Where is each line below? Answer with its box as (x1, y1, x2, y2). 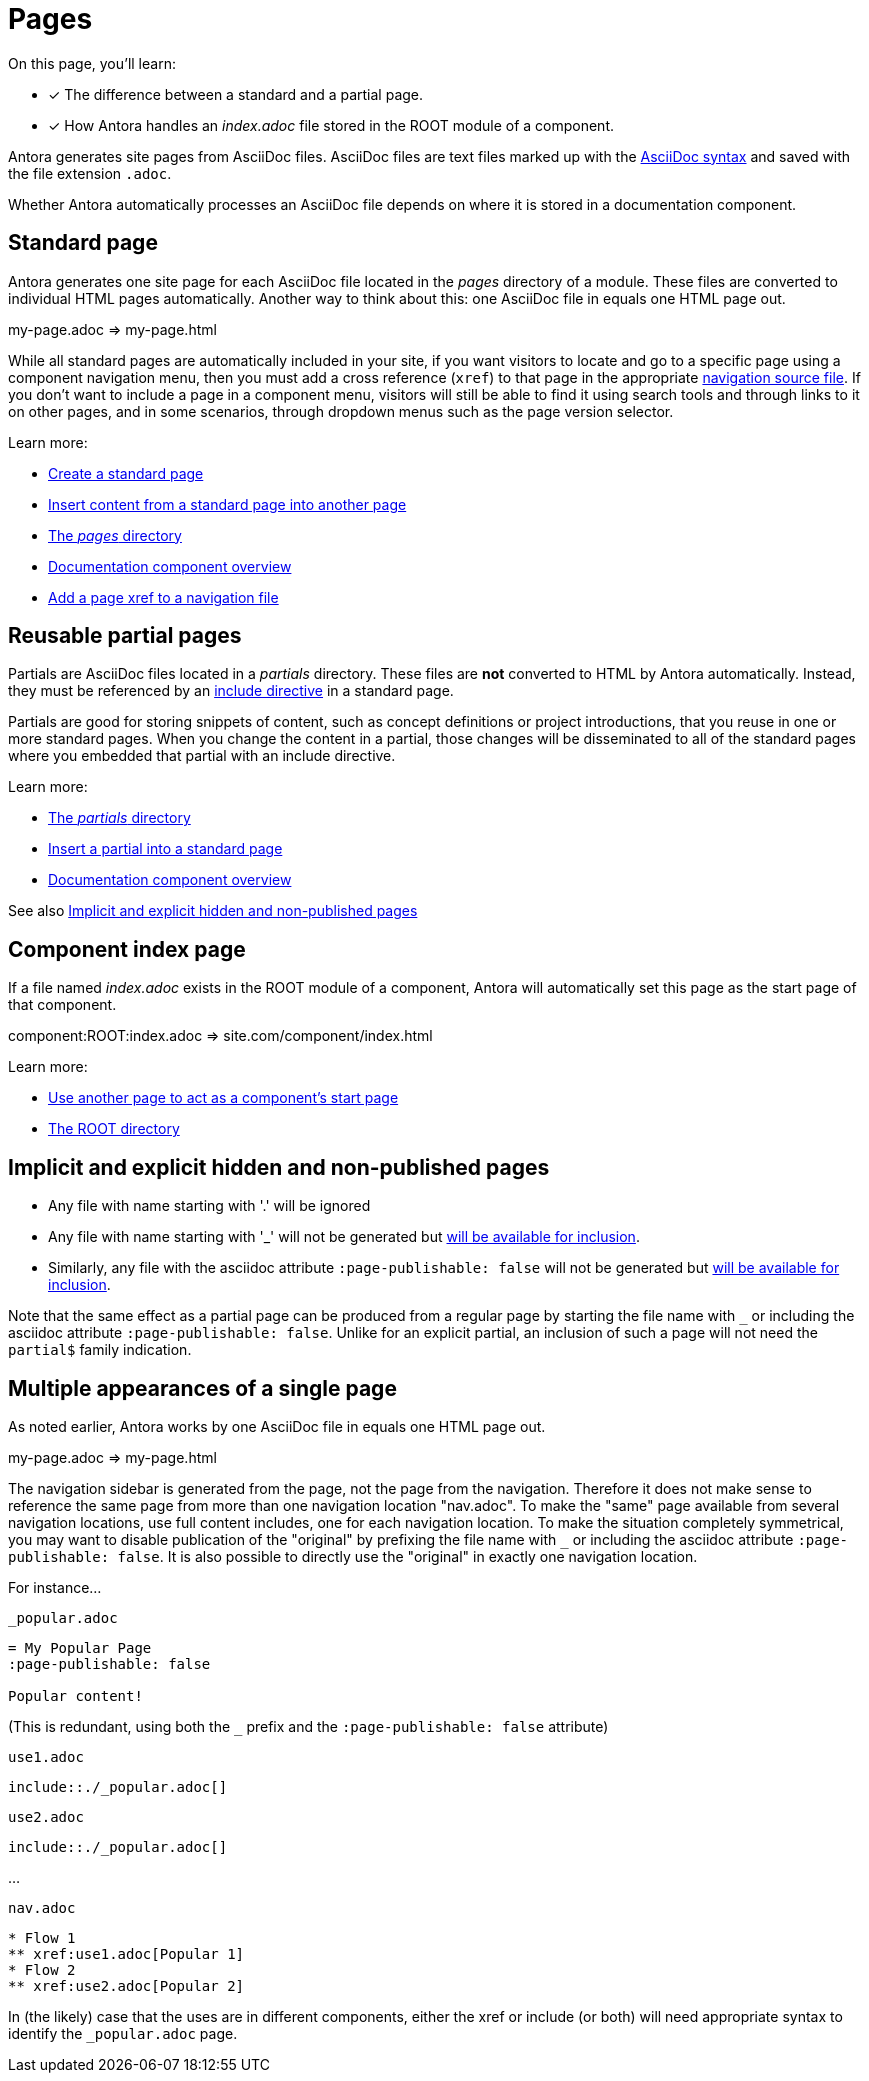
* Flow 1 (8, 1929, 76, 1946)
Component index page (8, 936, 246, 962)
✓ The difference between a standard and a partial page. (48, 85, 424, 103)
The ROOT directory (48, 1120, 180, 1138)
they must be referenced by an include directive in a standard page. (8, 682, 454, 700)
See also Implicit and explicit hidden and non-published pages (8, 902, 418, 920)
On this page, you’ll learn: (8, 54, 176, 72)
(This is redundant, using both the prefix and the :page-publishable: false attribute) (8, 1717, 609, 1735)
